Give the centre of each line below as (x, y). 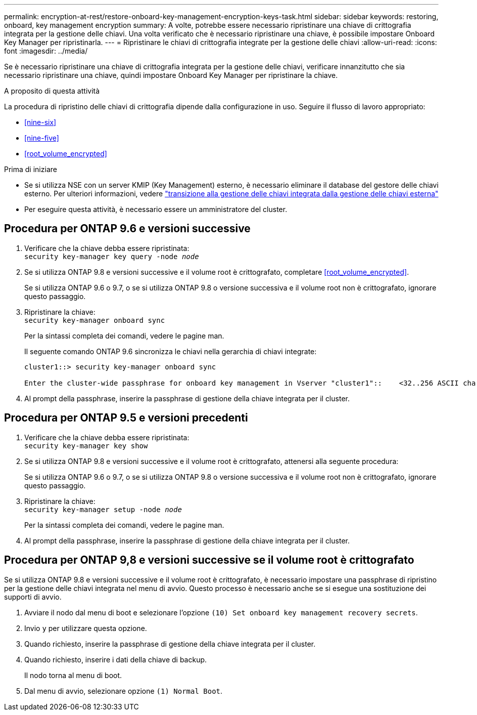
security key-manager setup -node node (103, 509)
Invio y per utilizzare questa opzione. (86, 628)
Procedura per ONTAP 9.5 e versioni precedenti (126, 418)
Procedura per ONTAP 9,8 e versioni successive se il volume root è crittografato (209, 560)
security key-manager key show (86, 446)
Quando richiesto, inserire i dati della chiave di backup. (116, 659)
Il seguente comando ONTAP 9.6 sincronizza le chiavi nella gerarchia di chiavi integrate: (171, 351)
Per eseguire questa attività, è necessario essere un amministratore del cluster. (156, 209)
